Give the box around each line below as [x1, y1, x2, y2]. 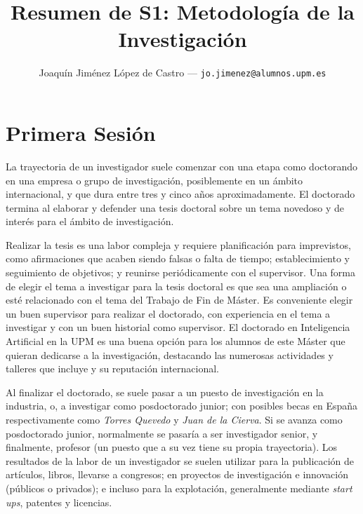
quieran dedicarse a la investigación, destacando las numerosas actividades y [6, 347, 334, 362]
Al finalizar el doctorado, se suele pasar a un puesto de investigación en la [6, 384, 324, 399]
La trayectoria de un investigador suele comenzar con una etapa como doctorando [6, 158, 358, 173]
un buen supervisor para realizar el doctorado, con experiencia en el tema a [6, 306, 331, 320]
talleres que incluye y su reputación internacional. [6, 361, 220, 376]
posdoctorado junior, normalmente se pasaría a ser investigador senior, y [6, 426, 318, 440]
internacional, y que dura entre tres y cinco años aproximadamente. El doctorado [6, 187, 355, 201]
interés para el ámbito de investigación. [6, 214, 174, 229]
